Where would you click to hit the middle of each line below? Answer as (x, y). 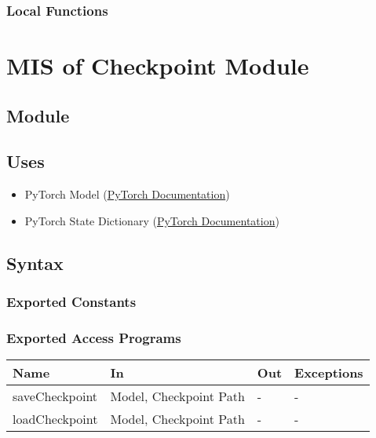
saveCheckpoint (55, 396)
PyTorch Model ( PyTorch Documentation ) (127, 194)
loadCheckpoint (55, 419)
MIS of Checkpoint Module (158, 66)
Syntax (35, 263)
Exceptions (329, 373)
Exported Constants (71, 302)
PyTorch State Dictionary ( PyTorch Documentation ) (152, 220)
